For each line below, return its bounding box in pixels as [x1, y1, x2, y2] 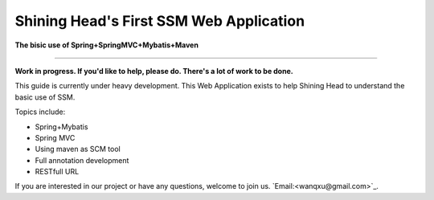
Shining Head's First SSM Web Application [14, 12, 305, 30]
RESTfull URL [35, 167, 80, 177]
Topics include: [14, 107, 66, 116]
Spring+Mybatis [35, 121, 88, 132]
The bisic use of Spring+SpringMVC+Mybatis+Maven [14, 40, 199, 50]
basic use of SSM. [14, 92, 76, 102]
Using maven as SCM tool [35, 145, 121, 154]
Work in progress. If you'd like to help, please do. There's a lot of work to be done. [14, 66, 293, 76]
